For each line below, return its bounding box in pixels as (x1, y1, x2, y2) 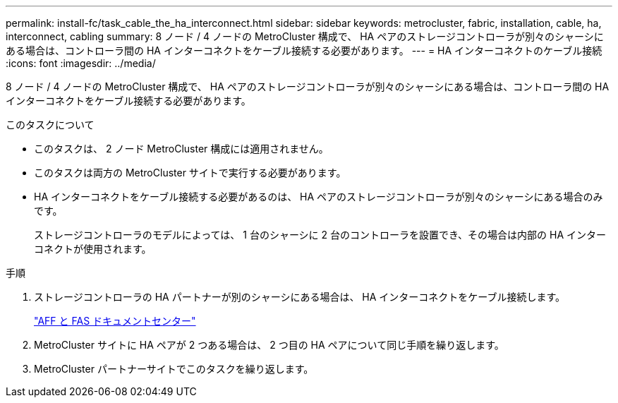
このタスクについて (6, 119, 95, 131)
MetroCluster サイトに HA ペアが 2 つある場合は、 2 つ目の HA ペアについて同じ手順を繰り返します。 (34, 339, 504, 351)
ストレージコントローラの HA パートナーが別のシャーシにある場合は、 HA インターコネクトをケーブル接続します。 (34, 291, 566, 303)
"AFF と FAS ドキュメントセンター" (34, 315, 196, 327)
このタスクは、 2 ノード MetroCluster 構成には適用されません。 (34, 143, 329, 155)
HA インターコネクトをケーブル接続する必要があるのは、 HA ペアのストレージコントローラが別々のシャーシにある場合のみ (34, 191, 603, 203)
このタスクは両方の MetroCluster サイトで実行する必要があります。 (34, 167, 346, 179)
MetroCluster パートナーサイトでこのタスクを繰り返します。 (34, 363, 314, 375)
